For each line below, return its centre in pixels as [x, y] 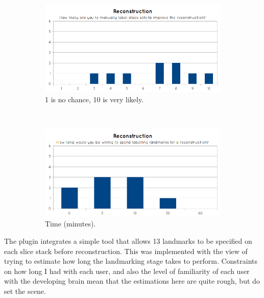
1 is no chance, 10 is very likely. [94, 99]
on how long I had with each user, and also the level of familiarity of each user [127, 271]
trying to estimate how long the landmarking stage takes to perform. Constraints [131, 261]
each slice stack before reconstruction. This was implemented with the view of [126, 251]
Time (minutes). [70, 224]
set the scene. [25, 291]
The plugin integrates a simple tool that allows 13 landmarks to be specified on [128, 240]
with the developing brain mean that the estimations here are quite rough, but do [132, 281]
